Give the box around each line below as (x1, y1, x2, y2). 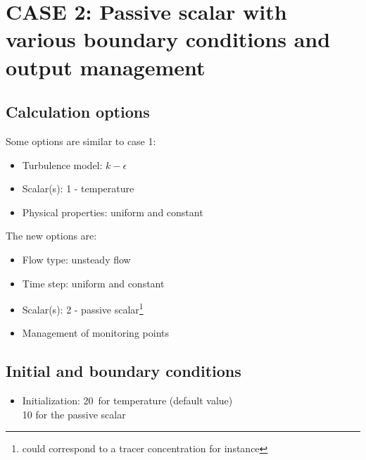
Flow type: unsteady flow (22, 251, 131, 266)
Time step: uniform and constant (22, 275, 165, 290)
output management (6, 52, 206, 81)
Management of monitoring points (22, 325, 169, 340)
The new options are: (6, 228, 97, 243)
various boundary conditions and (6, 25, 331, 54)
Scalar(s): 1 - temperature (22, 181, 134, 196)
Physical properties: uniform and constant (22, 204, 203, 219)
